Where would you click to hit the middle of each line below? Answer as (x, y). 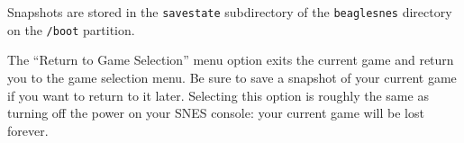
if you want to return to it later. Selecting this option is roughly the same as (218, 95)
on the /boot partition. (71, 29)
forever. (28, 130)
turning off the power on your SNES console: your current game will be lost (216, 113)
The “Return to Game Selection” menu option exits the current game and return (231, 60)
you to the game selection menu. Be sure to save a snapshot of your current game (232, 77)
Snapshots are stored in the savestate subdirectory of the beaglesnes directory (230, 12)
